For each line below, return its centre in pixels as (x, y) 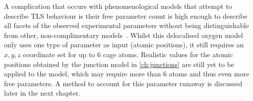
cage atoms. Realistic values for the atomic (168, 54)
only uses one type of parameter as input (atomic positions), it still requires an (124, 45)
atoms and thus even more (209, 74)
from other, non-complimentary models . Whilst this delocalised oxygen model (124, 35)
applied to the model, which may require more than (83, 74)
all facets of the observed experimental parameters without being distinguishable (126, 25)
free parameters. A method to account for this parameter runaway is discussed (123, 83)
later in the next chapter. (42, 93)
